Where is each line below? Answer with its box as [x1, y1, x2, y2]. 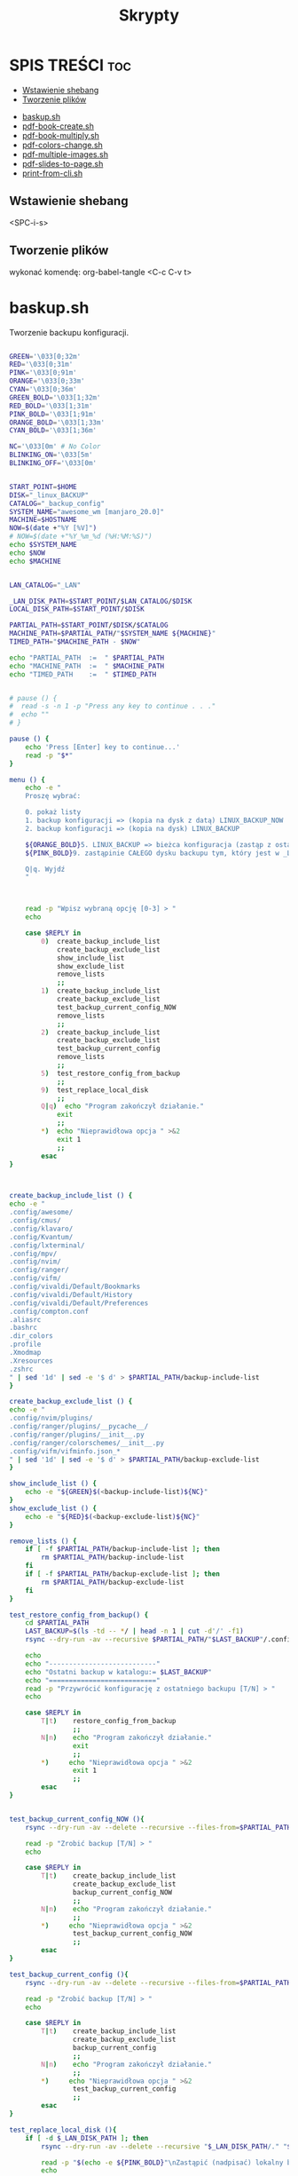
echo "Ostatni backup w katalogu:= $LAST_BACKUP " [25, 1667, 213, 1676]
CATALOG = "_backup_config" [9, 499, 105, 508]
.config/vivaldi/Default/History [9, 1290, 133, 1299]
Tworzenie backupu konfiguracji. [9, 327, 129, 337]
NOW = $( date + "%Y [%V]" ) [9, 524, 98, 533]
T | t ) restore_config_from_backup [41, 1717, 176, 1726]
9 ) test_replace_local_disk [41, 1085, 149, 1095]
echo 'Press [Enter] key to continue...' [25, 742, 180, 751]
